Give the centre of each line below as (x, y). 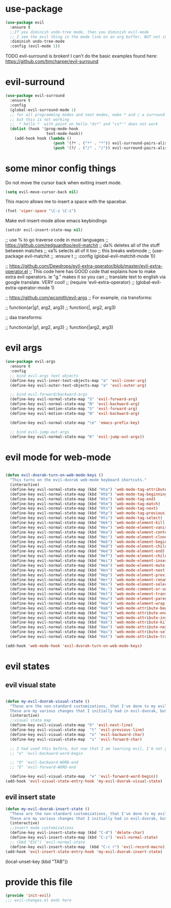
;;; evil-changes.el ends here (38, 900)
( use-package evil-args (31, 362)
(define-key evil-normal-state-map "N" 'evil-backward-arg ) (75, 404)
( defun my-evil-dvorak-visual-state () (48, 701)
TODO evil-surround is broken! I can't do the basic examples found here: (81, 56)
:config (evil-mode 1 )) (35, 46)
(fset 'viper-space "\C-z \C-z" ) (41, 211)
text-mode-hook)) (64, 134)
